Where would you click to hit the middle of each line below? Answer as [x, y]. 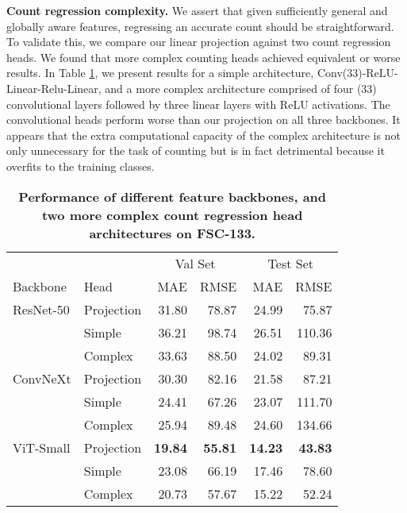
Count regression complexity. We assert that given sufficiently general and [197, 10]
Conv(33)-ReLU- [357, 73]
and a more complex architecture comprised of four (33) [241, 88]
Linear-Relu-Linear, [54, 88]
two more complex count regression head [172, 214]
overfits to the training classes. [81, 166]
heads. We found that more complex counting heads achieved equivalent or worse [203, 57]
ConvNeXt [42, 378]
